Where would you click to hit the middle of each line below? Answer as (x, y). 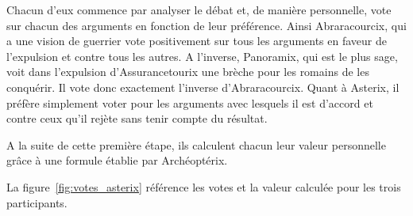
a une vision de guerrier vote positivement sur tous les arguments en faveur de (197, 41)
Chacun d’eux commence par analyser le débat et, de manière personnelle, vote (199, 9)
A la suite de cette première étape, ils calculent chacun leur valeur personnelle (196, 144)
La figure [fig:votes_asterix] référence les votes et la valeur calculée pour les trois (204, 186)
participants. (37, 202)
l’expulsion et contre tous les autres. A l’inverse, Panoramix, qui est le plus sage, (202, 56)
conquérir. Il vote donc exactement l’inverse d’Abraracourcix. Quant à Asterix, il (203, 87)
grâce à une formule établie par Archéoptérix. (117, 160)
